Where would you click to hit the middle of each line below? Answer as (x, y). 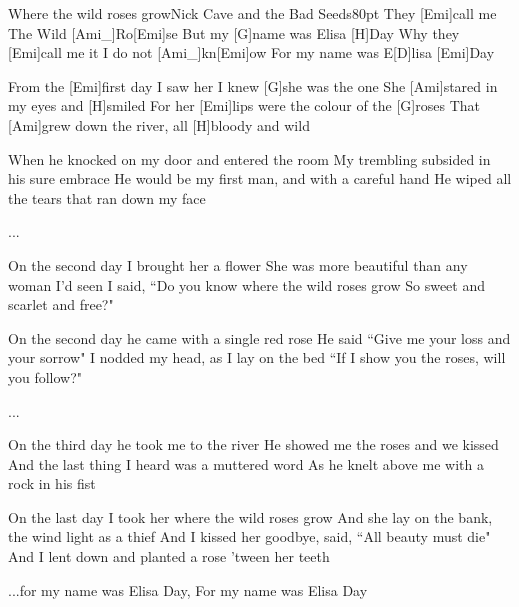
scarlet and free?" (61, 304)
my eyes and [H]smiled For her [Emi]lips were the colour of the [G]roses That (244, 105)
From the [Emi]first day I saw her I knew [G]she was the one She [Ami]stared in (253, 85)
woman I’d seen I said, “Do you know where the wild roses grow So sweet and (247, 284)
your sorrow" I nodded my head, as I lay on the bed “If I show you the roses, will (257, 357)
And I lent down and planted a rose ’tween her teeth (169, 556)
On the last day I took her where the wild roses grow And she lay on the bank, (250, 516)
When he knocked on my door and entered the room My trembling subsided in (249, 158)
